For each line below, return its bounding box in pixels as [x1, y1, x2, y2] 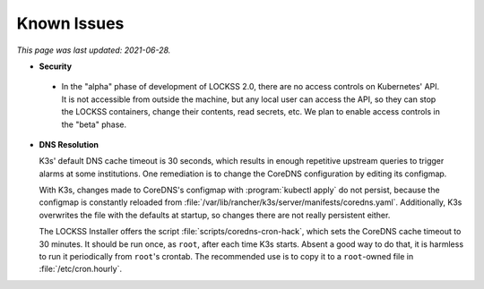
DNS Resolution [39, 139, 99, 149]
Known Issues [16, 13, 125, 33]
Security [39, 61, 72, 72]
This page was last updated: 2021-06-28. [16, 45, 171, 55]
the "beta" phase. [61, 119, 127, 130]
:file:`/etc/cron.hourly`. [39, 264, 123, 275]
